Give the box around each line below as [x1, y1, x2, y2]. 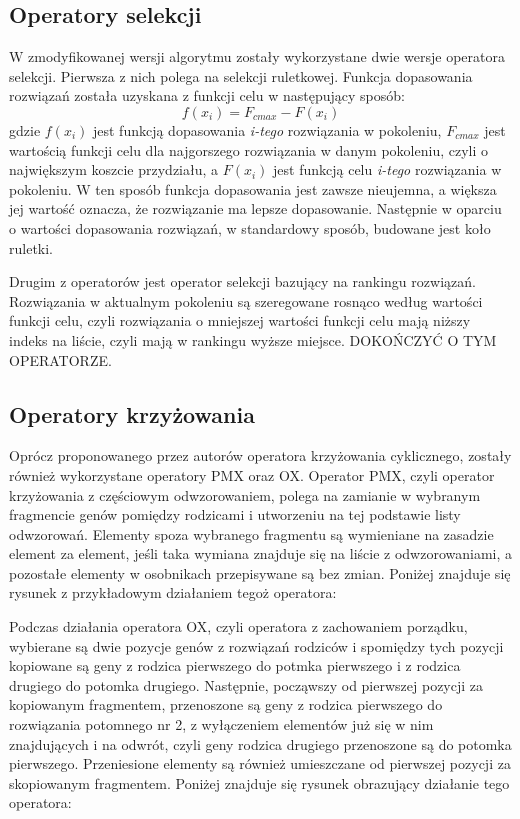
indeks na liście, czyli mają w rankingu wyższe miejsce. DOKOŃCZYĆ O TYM [9, 329, 497, 350]
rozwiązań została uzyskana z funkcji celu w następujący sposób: [9, 85, 405, 106]
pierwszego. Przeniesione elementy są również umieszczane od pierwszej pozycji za [9, 753, 511, 774]
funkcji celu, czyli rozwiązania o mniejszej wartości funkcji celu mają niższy [9, 310, 471, 331]
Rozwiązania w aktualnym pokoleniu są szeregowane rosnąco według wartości [9, 290, 483, 311]
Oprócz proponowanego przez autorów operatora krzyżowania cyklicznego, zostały [9, 445, 512, 466]
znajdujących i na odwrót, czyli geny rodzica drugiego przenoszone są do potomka [9, 733, 512, 754]
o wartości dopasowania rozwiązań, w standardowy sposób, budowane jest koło [9, 217, 491, 238]
